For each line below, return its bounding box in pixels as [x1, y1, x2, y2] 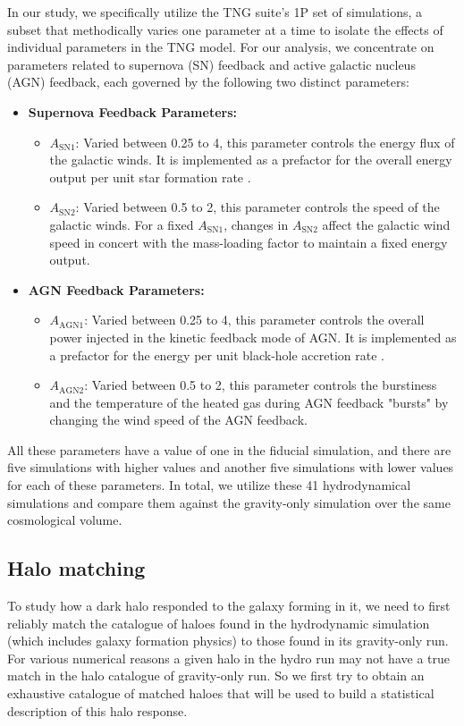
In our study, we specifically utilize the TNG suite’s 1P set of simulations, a [7, 3, 423, 21]
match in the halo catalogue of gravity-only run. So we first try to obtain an [7, 666, 425, 685]
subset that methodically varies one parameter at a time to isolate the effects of [7, 20, 443, 38]
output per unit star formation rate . [49, 167, 251, 186]
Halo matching [7, 554, 146, 582]
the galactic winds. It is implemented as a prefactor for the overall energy [49, 150, 452, 169]
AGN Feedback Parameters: [28, 280, 205, 299]
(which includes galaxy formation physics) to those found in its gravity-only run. [7, 631, 449, 650]
